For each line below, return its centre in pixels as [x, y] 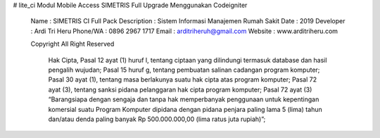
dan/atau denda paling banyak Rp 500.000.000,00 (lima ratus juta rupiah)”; [157, 119]
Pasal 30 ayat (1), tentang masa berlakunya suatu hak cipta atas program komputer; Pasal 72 [182, 80]
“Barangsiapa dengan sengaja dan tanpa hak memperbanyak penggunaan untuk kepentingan [184, 99]
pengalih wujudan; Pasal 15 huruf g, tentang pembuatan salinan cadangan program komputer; [184, 70]
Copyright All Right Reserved [72, 44]
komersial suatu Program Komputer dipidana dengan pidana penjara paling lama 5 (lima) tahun [185, 109]
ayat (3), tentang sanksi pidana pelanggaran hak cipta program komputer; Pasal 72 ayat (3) [180, 89]
